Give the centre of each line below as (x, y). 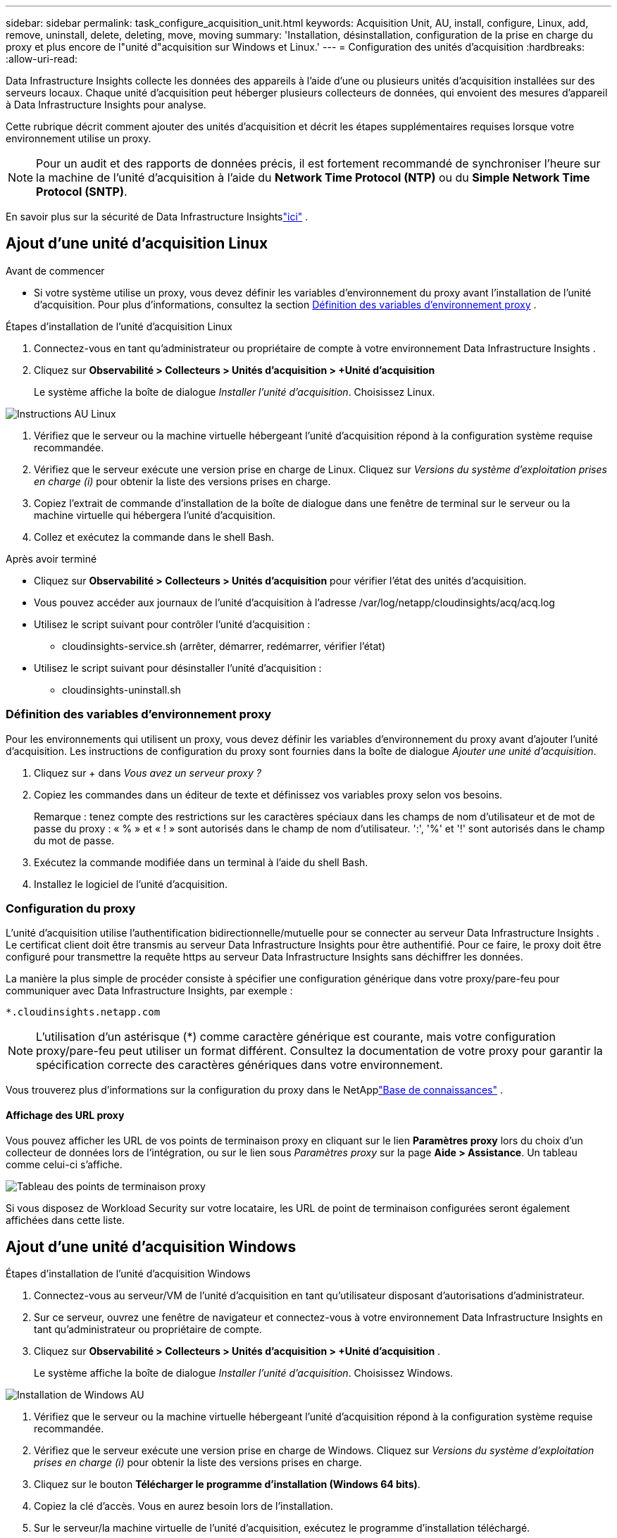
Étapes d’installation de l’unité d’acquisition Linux (119, 326)
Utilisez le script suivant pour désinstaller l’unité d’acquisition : (178, 668)
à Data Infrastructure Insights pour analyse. (106, 105)
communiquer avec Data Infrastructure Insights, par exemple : (149, 991)
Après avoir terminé (51, 558)
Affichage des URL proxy (65, 1115)
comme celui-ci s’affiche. (64, 1164)
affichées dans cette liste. (66, 1220)
